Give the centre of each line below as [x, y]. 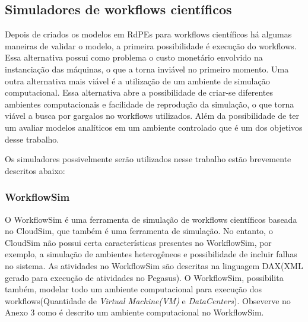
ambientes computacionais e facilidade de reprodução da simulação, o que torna [150, 104]
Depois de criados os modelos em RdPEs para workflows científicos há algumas [148, 34]
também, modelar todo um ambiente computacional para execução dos [133, 289]
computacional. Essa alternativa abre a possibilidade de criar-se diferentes [139, 92]
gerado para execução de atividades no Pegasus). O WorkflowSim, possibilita [144, 277]
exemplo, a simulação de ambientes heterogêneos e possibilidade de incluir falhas [151, 254]
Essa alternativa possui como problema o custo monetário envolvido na [134, 57]
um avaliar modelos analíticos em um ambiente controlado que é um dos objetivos [154, 127]
